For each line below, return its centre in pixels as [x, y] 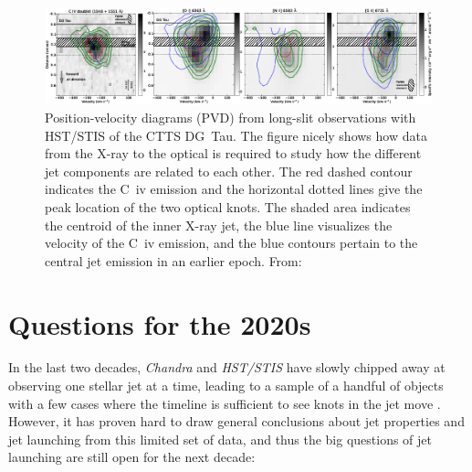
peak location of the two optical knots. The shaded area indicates [228, 206]
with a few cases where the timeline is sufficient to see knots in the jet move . [225, 403]
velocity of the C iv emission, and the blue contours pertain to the [231, 243]
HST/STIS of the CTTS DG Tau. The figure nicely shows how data [236, 135]
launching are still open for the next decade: [132, 457]
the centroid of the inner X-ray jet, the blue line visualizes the [219, 225]
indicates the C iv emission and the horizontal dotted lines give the [234, 189]
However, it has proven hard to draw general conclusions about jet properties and [236, 421]
